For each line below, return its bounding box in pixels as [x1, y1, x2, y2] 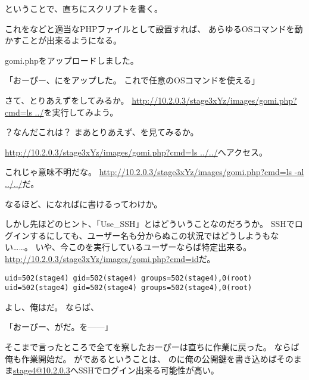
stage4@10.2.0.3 [13, 364, 70, 376]
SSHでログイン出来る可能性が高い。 [78, 364, 219, 376]
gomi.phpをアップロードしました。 [5, 54, 139, 66]
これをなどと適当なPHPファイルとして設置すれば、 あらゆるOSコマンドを [5, 22, 295, 35]
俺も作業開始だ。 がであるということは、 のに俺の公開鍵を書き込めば [5, 352, 277, 365]
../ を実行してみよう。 [35, 105, 118, 118]
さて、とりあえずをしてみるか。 [5, 94, 129, 106]
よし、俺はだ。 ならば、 [5, 300, 99, 313]
